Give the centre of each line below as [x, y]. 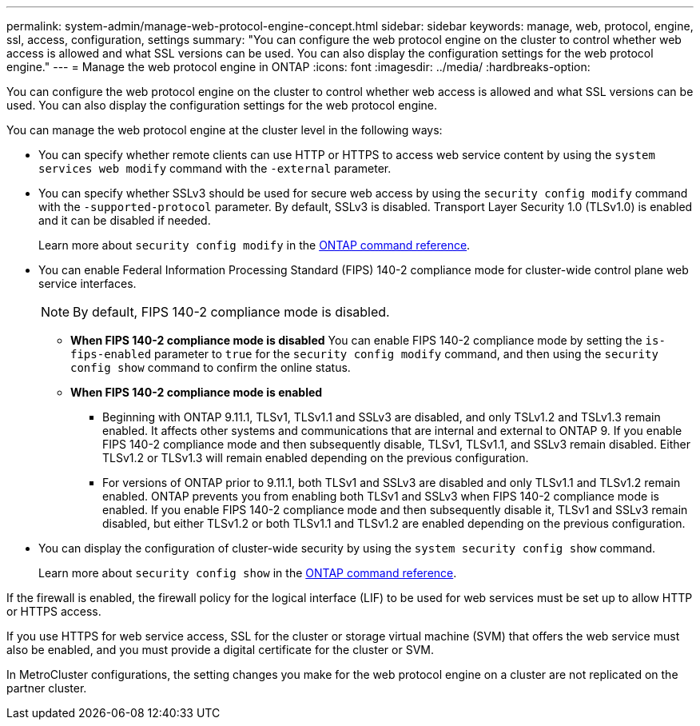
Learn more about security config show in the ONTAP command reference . [248, 573]
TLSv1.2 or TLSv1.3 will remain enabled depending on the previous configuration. [316, 458]
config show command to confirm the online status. [211, 367]
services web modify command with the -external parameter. [215, 168]
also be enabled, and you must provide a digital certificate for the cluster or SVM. [221, 650]
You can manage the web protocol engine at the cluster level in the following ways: [225, 130]
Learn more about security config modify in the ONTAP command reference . [255, 245]
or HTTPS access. [54, 611]
